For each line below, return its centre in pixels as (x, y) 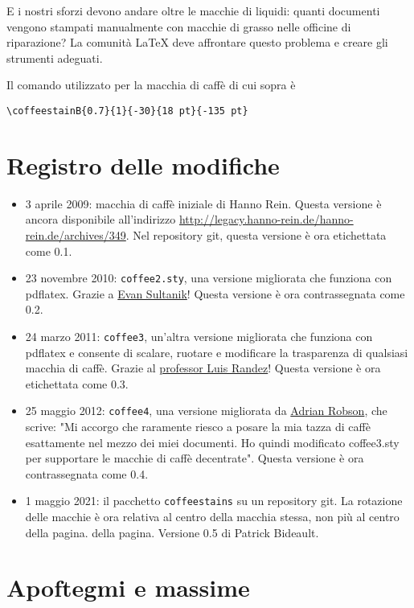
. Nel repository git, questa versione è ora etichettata (256, 234)
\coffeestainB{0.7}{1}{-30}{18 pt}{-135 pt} (127, 111)
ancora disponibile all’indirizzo (100, 219)
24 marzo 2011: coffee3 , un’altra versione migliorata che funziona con (199, 336)
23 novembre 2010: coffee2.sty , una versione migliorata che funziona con (209, 278)
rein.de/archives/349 (76, 234)
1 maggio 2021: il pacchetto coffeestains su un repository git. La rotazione (214, 501)
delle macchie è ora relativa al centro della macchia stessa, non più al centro (212, 517)
